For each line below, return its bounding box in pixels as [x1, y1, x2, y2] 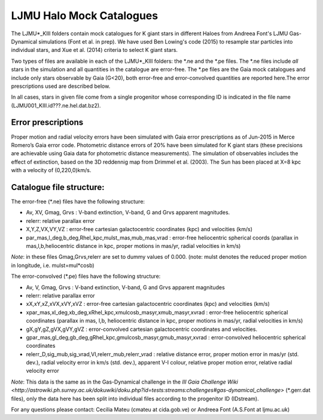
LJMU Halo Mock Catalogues [11, 9, 159, 22]
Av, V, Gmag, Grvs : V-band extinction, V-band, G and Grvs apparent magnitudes [26, 284, 226, 291]
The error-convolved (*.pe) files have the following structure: [11, 272, 161, 280]
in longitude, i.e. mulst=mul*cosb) [11, 262, 95, 269]
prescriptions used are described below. [11, 82, 111, 90]
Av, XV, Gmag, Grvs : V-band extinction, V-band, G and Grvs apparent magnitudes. [26, 209, 230, 216]
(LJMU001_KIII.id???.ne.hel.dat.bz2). [11, 102, 101, 109]
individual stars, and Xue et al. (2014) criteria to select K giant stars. [11, 47, 178, 54]
